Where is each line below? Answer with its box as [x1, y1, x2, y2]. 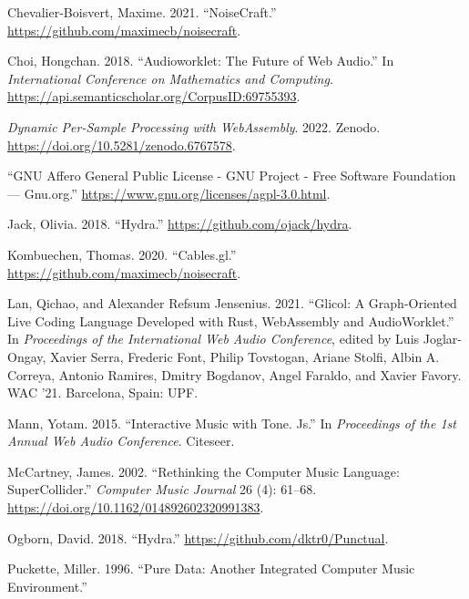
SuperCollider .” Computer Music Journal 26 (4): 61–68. [7, 480, 317, 499]
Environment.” [7, 576, 87, 595]
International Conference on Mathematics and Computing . [7, 68, 333, 88]
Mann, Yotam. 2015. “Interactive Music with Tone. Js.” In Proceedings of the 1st [7, 413, 456, 432]
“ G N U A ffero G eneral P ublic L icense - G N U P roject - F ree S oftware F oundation [7, 166, 456, 185]
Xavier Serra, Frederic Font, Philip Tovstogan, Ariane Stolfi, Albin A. [50, 346, 440, 366]
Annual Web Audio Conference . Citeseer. [7, 431, 235, 450]
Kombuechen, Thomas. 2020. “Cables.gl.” [7, 244, 237, 263]
